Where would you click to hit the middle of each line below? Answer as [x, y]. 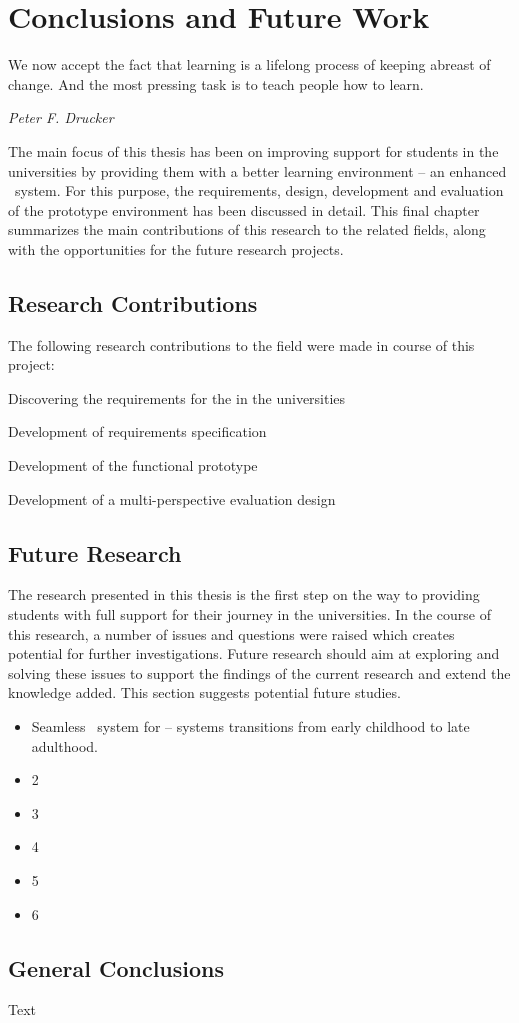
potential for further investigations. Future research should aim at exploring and [254, 653]
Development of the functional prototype [133, 465]
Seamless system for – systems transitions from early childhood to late [250, 726]
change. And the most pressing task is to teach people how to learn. [216, 83]
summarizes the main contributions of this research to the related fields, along [247, 229]
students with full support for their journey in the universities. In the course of [249, 614]
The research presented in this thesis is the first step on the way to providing [244, 594]
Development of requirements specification [137, 431]
